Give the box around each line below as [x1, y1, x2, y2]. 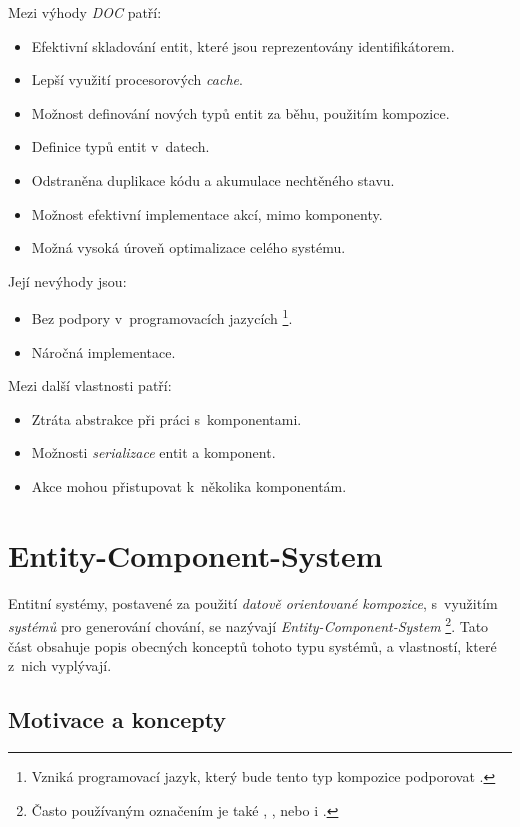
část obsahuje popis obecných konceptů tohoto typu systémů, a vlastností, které [8, 635, 497, 656]
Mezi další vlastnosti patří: [8, 375, 172, 396]
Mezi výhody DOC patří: [8, 2, 162, 22]
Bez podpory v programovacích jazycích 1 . [31, 305, 293, 328]
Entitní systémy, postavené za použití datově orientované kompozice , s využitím [8, 592, 498, 613]
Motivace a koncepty [8, 704, 227, 735]
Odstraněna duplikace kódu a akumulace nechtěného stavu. [31, 169, 395, 190]
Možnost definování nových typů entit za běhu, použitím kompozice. [31, 102, 450, 123]
